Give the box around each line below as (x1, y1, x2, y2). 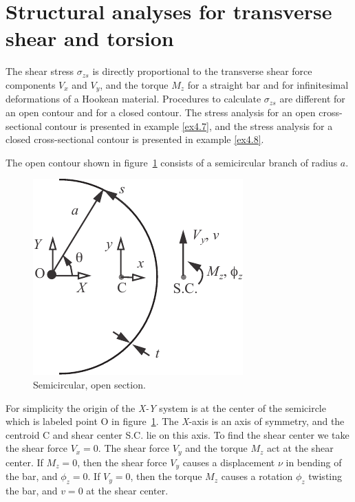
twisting (308, 469, 343, 483)
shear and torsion (6, 24, 174, 52)
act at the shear (267, 441, 334, 455)
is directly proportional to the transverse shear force (92, 64, 312, 78)
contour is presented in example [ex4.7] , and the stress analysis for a (45, 118, 333, 133)
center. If (6, 455, 43, 469)
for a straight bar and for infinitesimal (187, 77, 349, 91)
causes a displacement (182, 455, 275, 469)
